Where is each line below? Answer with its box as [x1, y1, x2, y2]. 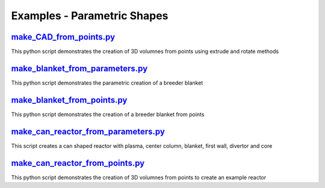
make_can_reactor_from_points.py [11, 158, 145, 168]
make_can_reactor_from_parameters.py [11, 126, 166, 136]
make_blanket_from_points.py [11, 95, 128, 105]
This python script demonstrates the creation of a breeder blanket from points [11, 111, 205, 118]
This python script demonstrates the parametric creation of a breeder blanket [11, 79, 203, 86]
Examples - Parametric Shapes [11, 9, 169, 22]
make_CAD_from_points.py [11, 32, 116, 42]
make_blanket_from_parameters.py [11, 63, 148, 73]
